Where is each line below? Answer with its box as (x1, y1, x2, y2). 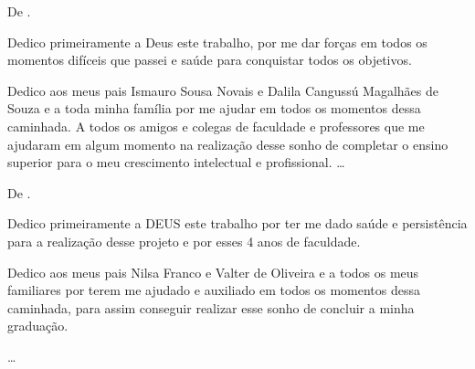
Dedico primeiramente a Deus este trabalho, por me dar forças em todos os (7, 32, 427, 51)
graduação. (7, 316, 69, 335)
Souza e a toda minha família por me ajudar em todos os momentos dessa (7, 99, 421, 118)
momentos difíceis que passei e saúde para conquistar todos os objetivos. (7, 50, 412, 69)
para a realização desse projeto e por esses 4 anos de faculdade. (7, 231, 361, 250)
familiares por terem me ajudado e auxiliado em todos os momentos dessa (7, 280, 421, 300)
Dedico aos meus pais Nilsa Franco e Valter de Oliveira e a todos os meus (7, 262, 419, 281)
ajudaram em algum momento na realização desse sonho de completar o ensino (7, 134, 449, 153)
